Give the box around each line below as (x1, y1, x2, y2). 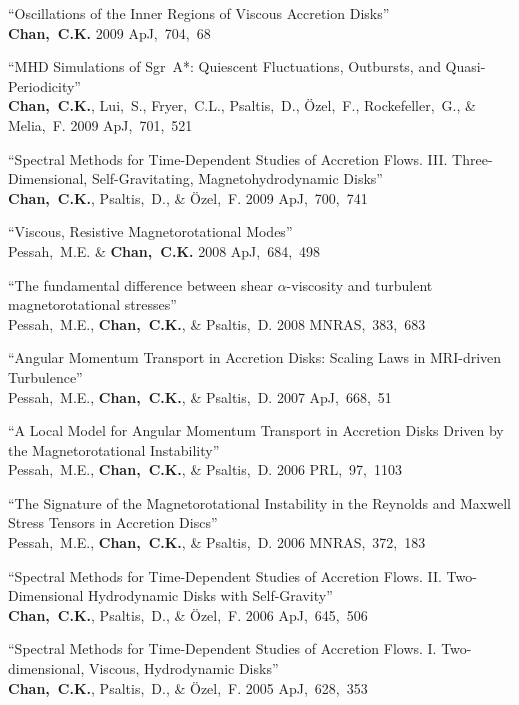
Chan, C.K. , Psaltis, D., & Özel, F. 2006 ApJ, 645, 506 (8, 604, 368, 625)
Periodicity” (8, 75, 81, 96)
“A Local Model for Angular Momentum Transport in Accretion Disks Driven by (8, 420, 504, 441)
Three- (452, 148, 493, 169)
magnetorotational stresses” (8, 294, 177, 315)
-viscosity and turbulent (286, 274, 433, 295)
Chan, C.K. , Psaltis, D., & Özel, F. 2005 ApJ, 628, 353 (8, 677, 368, 698)
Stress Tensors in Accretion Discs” (8, 512, 218, 533)
